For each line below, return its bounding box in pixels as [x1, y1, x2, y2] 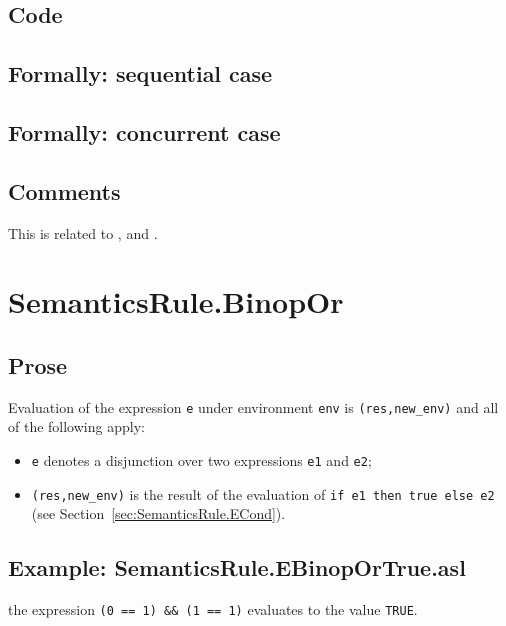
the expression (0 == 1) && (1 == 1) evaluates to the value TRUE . [8, 599, 418, 620]
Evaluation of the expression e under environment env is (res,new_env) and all [8, 396, 499, 417]
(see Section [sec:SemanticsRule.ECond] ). [31, 503, 286, 524]
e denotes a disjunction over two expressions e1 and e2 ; [31, 449, 372, 470]
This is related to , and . [8, 222, 158, 243]
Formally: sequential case [8, 58, 273, 89]
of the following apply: [8, 416, 145, 437]
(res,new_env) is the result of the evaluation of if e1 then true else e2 [31, 483, 495, 504]
